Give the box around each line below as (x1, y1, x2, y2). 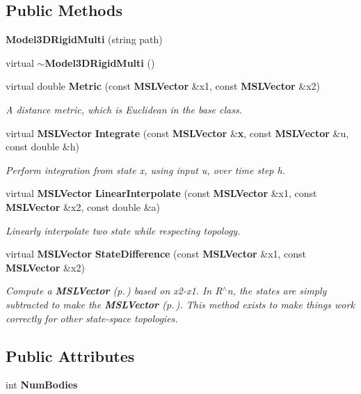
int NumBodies (6, 377, 78, 392)
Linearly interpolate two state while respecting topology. (6, 223, 241, 237)
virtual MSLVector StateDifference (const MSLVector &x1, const (6, 246, 307, 261)
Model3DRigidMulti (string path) (6, 32, 163, 47)
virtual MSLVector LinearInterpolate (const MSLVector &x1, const (6, 186, 317, 200)
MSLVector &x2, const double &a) (6, 199, 161, 214)
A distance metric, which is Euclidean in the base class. (6, 102, 242, 116)
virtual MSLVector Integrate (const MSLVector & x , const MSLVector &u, (6, 125, 349, 140)
